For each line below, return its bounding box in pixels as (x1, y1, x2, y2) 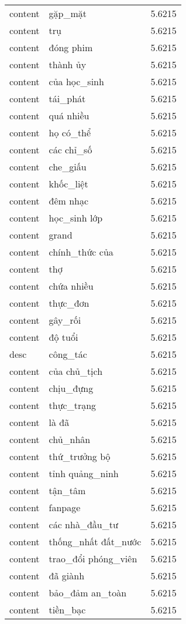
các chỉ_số (49, 143, 92, 156)
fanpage (49, 501, 81, 514)
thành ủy (49, 58, 87, 71)
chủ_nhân (49, 432, 91, 446)
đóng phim (49, 41, 93, 54)
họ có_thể (49, 126, 91, 139)
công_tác (49, 347, 87, 361)
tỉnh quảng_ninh (49, 467, 119, 480)
